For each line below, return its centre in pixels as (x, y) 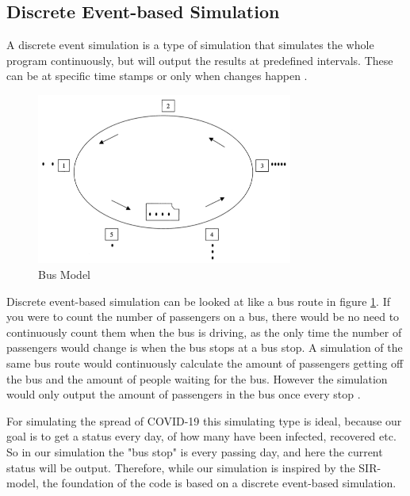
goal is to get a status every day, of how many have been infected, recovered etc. (201, 436)
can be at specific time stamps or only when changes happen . (157, 76)
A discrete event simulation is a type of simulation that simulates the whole (190, 45)
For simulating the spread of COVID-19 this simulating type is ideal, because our (204, 420)
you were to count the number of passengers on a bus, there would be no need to (203, 317)
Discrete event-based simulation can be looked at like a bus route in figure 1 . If (198, 301)
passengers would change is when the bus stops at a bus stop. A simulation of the (205, 347)
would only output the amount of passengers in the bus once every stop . (184, 394)
